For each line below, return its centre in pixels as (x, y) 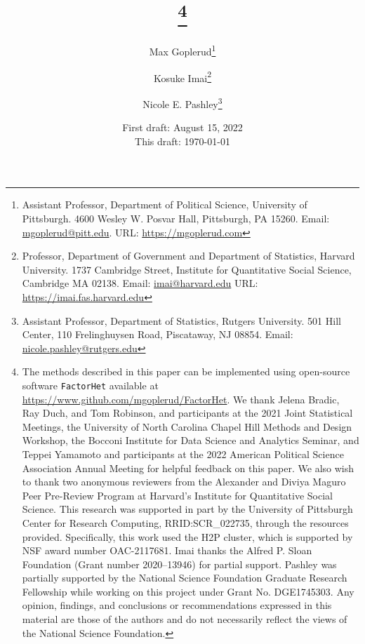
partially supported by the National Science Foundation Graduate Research (185, 578)
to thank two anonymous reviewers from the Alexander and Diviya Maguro (184, 482)
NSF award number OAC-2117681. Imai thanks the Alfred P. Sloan (167, 550)
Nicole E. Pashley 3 (182, 102)
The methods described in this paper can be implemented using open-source (186, 371)
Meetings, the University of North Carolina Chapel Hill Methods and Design (187, 426)
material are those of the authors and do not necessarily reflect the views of (185, 619)
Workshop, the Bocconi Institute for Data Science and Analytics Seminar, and (191, 440)
